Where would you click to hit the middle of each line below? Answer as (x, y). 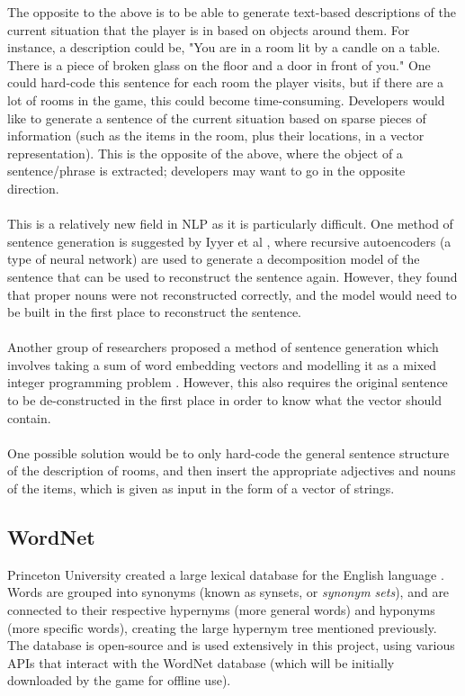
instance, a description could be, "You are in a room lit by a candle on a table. (224, 47)
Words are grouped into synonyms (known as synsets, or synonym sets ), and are (228, 592)
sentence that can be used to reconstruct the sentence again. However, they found (232, 276)
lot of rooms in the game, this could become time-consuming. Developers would (226, 99)
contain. (29, 417)
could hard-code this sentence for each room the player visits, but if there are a (226, 82)
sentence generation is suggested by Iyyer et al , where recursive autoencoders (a (229, 241)
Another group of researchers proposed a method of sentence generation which (223, 347)
